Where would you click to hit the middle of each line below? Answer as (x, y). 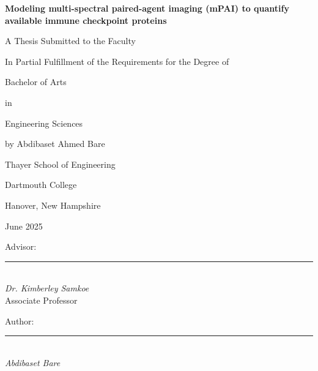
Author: (20, 320)
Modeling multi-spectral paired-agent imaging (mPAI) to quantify (147, 8)
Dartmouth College (41, 185)
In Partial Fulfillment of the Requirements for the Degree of (117, 61)
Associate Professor (41, 300)
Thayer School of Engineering (60, 164)
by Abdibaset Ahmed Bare (55, 144)
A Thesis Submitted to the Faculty (70, 41)
